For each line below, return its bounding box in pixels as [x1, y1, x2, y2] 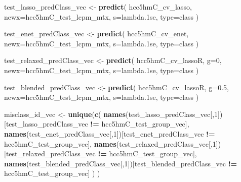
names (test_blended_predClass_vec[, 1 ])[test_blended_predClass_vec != [4, 158, 237, 168]
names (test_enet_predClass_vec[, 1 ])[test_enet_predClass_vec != [4, 128, 215, 139]
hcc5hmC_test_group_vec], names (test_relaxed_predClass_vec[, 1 [4, 138, 216, 149]
